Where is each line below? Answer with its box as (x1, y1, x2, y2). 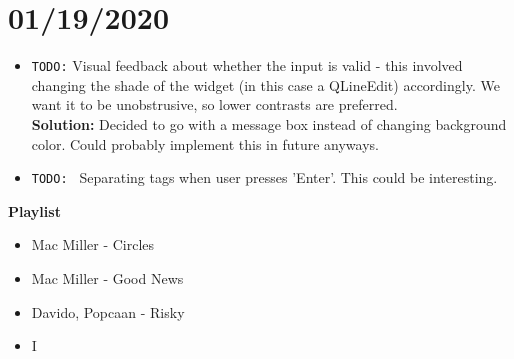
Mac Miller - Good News (31, 268, 184, 288)
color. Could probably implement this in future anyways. (31, 133, 379, 154)
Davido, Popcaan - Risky (31, 301, 185, 322)
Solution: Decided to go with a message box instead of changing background (31, 113, 507, 134)
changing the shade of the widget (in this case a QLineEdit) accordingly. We (31, 74, 500, 95)
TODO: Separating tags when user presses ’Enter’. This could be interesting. (31, 167, 498, 188)
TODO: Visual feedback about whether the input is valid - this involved (31, 55, 463, 76)
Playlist (8, 200, 61, 221)
